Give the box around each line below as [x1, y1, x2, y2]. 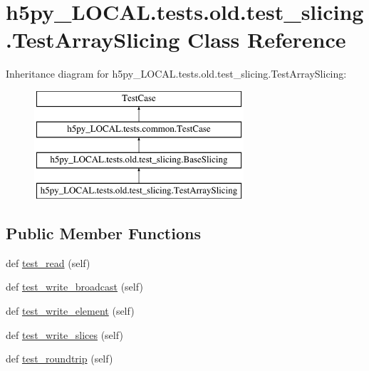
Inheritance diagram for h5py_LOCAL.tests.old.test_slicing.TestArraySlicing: [6, 66, 347, 81]
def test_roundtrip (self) [6, 351, 113, 366]
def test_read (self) [6, 255, 90, 270]
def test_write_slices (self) [6, 327, 123, 342]
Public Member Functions [6, 222, 201, 244]
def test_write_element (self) [6, 303, 135, 318]
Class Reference [187, 25, 346, 54]
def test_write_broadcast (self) [6, 279, 143, 294]
